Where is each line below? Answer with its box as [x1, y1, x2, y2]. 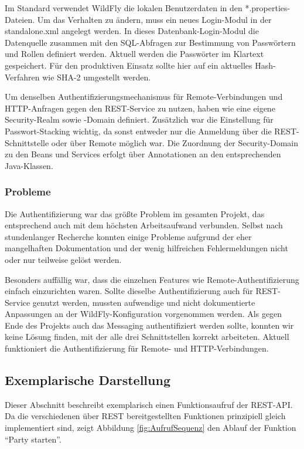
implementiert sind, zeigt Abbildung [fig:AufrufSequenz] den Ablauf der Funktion [5, 421, 296, 434]
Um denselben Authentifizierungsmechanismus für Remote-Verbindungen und [5, 90, 283, 103]
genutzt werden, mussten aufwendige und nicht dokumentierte [32, 296, 255, 308]
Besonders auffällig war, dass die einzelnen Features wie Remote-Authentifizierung [5, 273, 299, 285]
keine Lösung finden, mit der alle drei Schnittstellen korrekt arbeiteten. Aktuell [5, 330, 289, 343]
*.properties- [245, 2, 291, 13]
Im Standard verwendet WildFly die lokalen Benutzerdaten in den [5, 2, 242, 13]
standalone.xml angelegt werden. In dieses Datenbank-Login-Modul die [5, 25, 259, 37]
